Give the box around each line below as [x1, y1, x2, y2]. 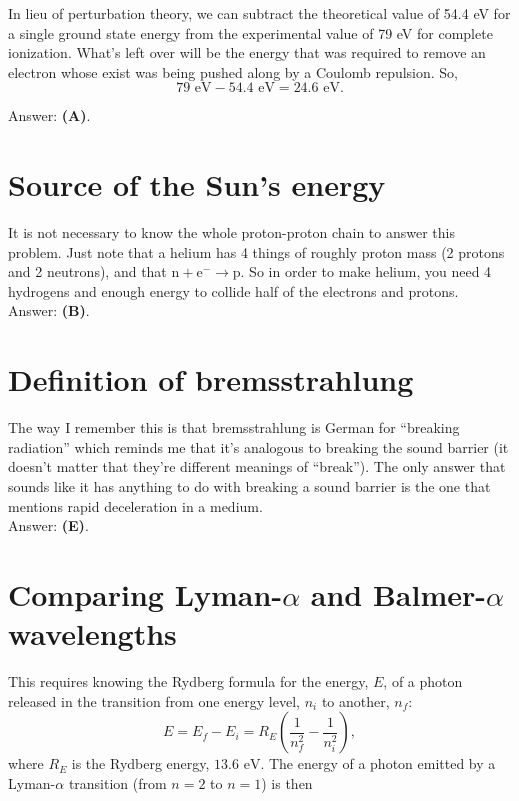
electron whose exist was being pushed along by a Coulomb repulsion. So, [8, 61, 459, 82]
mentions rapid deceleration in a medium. [8, 495, 263, 516]
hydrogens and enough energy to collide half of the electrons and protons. [8, 280, 459, 301]
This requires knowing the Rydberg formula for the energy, [8, 671, 369, 692]
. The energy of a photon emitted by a [260, 753, 496, 774]
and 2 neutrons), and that [8, 261, 167, 282]
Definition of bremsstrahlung [8, 359, 414, 400]
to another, [321, 690, 390, 711]
